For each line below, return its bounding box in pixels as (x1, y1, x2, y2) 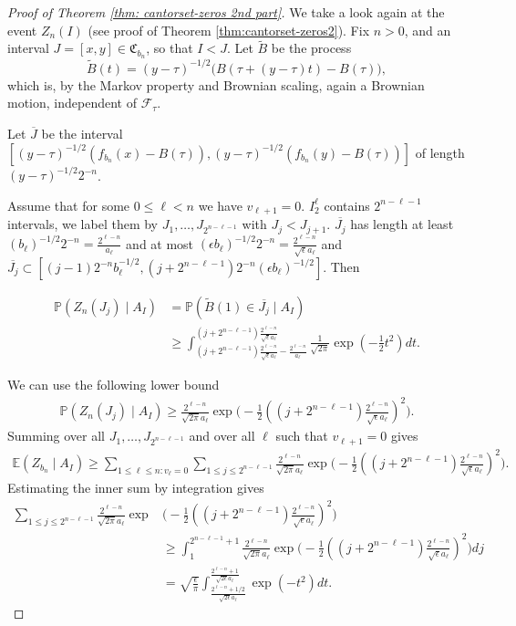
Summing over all (7, 426, 105, 445)
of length (415, 142, 465, 162)
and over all (189, 426, 255, 445)
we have (198, 195, 243, 214)
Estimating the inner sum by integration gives (7, 478, 264, 497)
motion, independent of (7, 93, 137, 112)
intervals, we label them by (7, 214, 158, 234)
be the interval (41, 123, 123, 142)
